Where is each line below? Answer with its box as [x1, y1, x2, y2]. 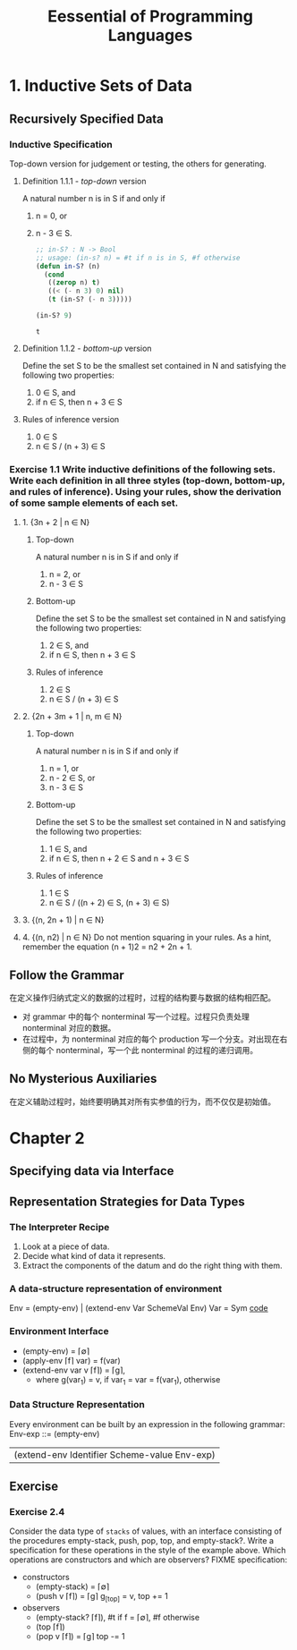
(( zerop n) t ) [47, 278, 101, 287]
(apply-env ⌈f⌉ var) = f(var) [21, 1355, 121, 1365]
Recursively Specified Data [9, 111, 164, 126]
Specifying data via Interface [9, 1163, 174, 1178]
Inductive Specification [9, 138, 114, 150]
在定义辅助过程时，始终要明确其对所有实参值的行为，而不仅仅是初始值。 [9, 1096, 276, 1107]
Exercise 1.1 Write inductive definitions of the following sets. [9, 463, 276, 475]
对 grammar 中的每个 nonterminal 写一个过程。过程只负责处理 [21, 1011, 250, 1022]
